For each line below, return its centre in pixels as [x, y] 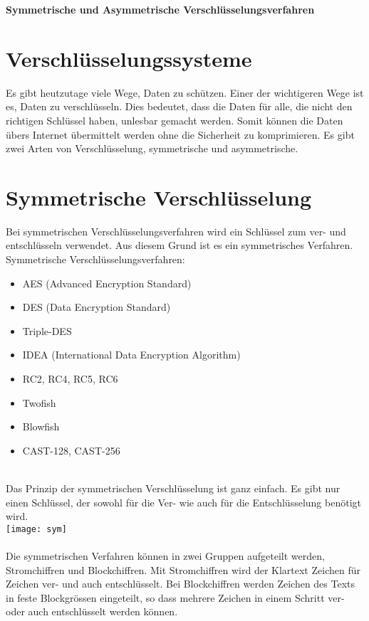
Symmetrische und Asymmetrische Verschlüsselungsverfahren [160, 9]
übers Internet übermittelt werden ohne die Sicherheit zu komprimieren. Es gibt [180, 134]
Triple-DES [47, 330]
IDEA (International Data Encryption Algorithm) [131, 355]
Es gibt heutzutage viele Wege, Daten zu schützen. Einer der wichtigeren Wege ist [185, 92]
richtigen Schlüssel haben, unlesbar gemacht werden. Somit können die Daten [175, 120]
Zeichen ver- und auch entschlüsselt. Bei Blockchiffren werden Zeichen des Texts [181, 584]
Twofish [39, 402]
